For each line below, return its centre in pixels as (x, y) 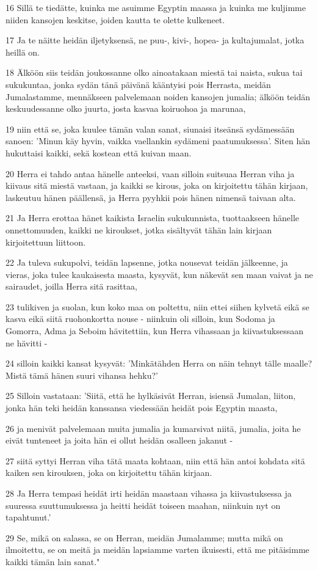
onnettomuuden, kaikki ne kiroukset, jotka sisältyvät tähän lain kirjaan (139, 229)
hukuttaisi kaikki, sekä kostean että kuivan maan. (99, 152)
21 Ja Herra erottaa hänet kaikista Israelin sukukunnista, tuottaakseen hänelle (153, 218)
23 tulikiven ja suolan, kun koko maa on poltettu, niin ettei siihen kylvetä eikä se (157, 306)
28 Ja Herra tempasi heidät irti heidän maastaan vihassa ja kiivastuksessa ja (149, 493)
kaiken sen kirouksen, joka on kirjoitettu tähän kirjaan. (109, 473)
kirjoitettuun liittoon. (46, 242)
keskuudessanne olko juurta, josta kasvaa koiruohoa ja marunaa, (126, 108)
